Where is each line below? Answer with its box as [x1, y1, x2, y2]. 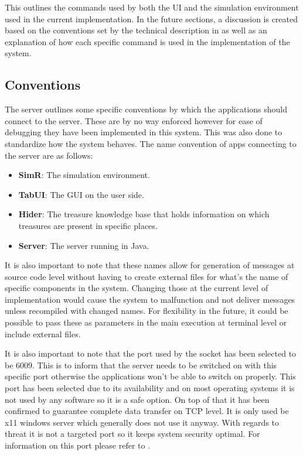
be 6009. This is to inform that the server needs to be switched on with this [5, 358, 277, 371]
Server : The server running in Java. [18, 239, 149, 251]
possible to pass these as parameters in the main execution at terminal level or [5, 316, 287, 329]
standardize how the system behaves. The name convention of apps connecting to [5, 137, 297, 149]
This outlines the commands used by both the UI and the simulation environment [5, 1, 299, 13]
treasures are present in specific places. [18, 219, 158, 231]
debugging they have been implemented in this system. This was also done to [5, 126, 282, 138]
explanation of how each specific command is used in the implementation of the [5, 35, 290, 47]
